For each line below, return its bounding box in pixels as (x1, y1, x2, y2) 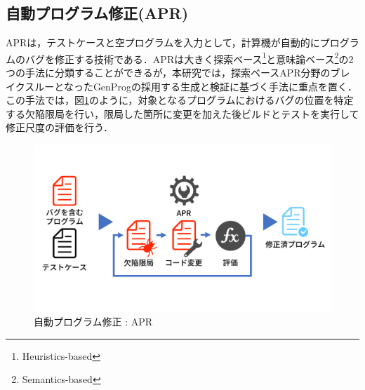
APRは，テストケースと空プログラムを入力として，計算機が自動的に (6, 35, 320, 50)
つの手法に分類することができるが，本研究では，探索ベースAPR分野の (6, 65, 331, 80)
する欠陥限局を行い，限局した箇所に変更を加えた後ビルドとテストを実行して (6, 106, 359, 121)
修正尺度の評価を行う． (6, 120, 113, 135)
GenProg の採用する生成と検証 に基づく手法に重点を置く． (93, 79, 357, 93)
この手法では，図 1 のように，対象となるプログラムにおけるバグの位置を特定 (6, 93, 354, 107)
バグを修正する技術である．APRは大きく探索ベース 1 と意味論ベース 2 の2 (25, 49, 354, 66)
